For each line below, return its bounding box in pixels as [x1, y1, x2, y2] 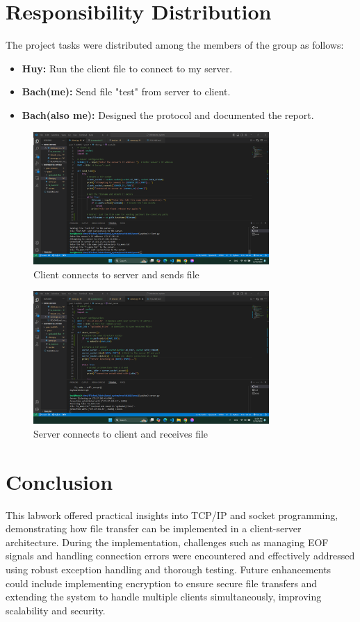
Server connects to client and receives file [33, 426, 208, 440]
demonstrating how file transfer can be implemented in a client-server [6, 521, 302, 536]
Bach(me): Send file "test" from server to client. [22, 84, 231, 99]
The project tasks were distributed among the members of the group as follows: [6, 38, 344, 52]
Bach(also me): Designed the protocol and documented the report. [22, 107, 314, 122]
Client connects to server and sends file [33, 266, 199, 281]
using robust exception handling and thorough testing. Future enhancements [6, 561, 332, 576]
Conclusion [6, 467, 113, 495]
